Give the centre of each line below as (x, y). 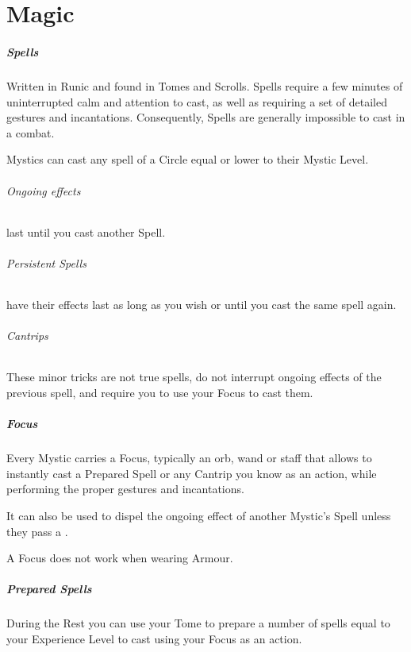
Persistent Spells (46, 262)
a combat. (31, 132)
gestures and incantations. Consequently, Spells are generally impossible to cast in (206, 117)
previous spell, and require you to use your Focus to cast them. (160, 393)
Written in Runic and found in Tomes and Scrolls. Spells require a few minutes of (205, 85)
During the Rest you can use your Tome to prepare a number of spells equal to (198, 623)
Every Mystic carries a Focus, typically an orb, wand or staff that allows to (189, 458)
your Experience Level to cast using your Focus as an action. (154, 638)
